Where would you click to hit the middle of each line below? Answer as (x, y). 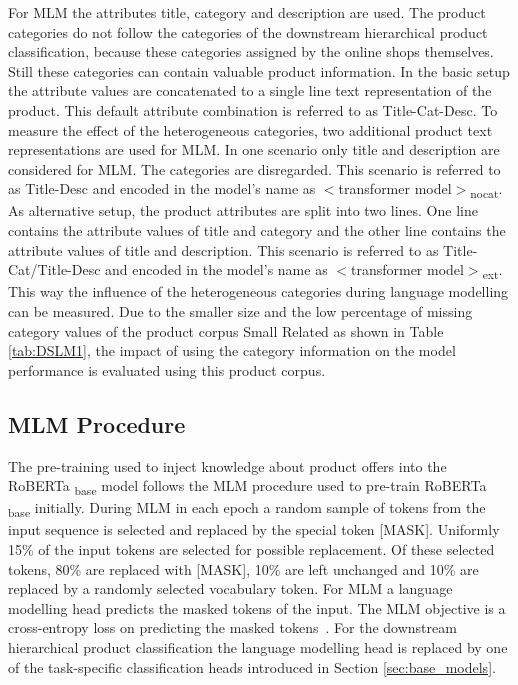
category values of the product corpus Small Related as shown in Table (226, 330)
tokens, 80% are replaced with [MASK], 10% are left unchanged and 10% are (243, 568)
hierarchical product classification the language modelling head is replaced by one (258, 646)
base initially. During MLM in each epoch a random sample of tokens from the (247, 509)
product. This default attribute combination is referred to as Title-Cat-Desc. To (253, 109)
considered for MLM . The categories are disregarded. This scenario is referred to (254, 168)
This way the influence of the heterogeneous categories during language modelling (258, 291)
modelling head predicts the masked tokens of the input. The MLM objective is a (257, 607)
